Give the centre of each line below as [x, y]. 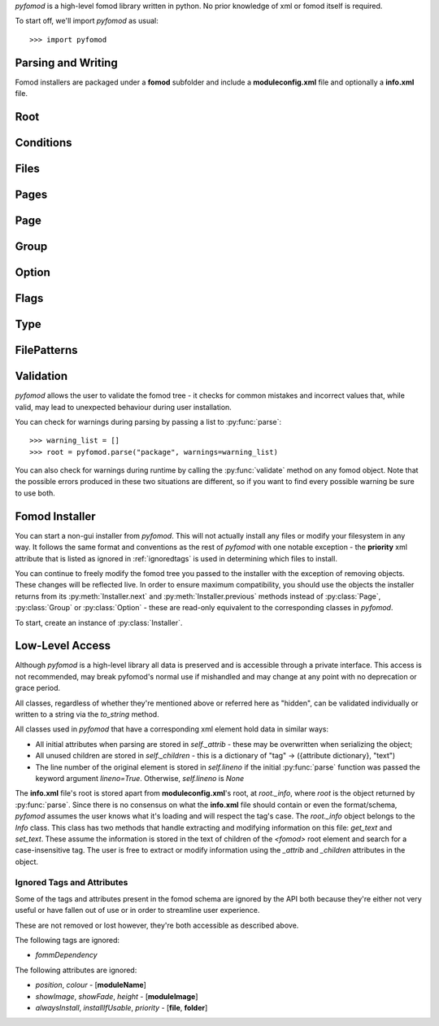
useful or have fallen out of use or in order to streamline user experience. [137, 910]
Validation [41, 376]
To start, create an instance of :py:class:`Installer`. [99, 622]
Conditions [43, 142]
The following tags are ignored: [67, 940]
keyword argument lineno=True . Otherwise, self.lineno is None [140, 778]
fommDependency [66, 955]
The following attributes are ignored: [76, 970]
